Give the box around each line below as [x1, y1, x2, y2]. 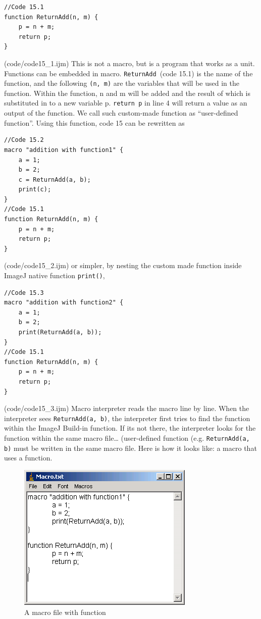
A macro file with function [24, 606, 106, 617]
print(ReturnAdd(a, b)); [18, 329, 102, 336]
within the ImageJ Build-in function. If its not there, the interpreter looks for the [4, 423, 256, 433]
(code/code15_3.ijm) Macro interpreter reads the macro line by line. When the [4, 403, 249, 414]
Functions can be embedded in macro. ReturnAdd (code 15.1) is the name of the [4, 68, 253, 78]
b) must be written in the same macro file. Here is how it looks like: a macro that [4, 442, 257, 453]
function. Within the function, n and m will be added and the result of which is [4, 87, 250, 98]
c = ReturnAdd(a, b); [18, 176, 91, 183]
